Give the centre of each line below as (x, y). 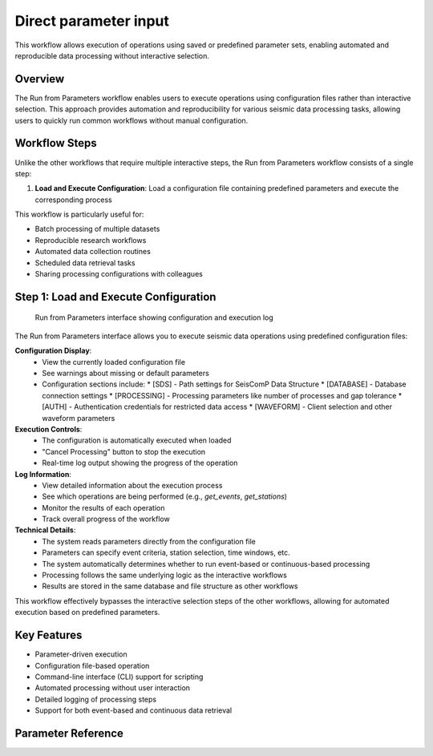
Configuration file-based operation (92, 665)
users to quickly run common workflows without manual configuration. (132, 120)
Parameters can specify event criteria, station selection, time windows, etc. (166, 552)
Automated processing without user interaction (113, 688)
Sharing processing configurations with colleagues (119, 274)
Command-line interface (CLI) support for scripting (119, 677)
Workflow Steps (56, 143)
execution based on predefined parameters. (87, 612)
